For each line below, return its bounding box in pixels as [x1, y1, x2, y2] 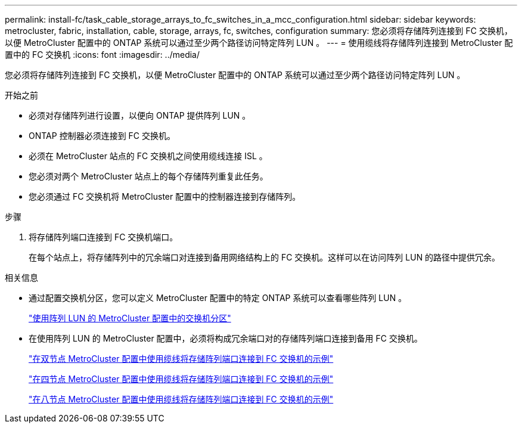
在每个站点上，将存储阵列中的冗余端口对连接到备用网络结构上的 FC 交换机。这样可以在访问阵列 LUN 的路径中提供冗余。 [29, 252, 501, 262]
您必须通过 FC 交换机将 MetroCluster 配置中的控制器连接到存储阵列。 [29, 191, 301, 201]
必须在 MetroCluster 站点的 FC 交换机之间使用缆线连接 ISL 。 [29, 151, 268, 161]
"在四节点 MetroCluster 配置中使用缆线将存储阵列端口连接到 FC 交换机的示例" [29, 374, 334, 384]
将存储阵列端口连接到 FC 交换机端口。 [29, 232, 178, 242]
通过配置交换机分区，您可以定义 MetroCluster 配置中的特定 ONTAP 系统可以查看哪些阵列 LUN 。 [29, 293, 407, 303]
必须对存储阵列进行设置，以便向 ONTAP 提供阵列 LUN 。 [29, 110, 251, 120]
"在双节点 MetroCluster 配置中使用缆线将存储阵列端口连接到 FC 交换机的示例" [29, 353, 334, 364]
